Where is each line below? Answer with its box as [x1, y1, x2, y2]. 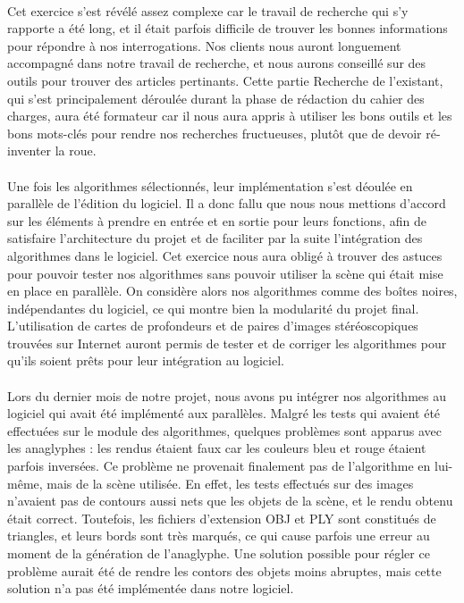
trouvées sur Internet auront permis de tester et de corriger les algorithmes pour [7, 333, 447, 352]
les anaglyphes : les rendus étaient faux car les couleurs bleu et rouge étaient [7, 439, 426, 457]
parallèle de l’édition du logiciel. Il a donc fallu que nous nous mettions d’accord [7, 194, 446, 213]
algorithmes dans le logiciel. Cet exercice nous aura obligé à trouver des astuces [7, 246, 443, 264]
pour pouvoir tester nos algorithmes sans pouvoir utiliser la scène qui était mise [7, 264, 443, 282]
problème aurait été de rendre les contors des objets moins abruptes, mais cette [7, 561, 442, 580]
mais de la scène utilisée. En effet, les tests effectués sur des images [46, 473, 414, 492]
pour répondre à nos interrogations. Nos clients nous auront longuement [7, 36, 401, 54]
